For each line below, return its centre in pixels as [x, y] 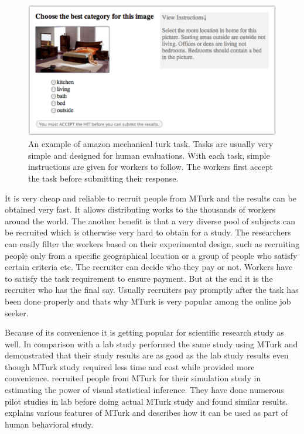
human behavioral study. [49, 424]
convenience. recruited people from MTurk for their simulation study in [133, 378]
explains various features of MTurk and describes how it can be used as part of [146, 413]
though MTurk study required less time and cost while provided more [130, 366]
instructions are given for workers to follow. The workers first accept [151, 167]
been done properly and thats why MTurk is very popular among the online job [148, 301]
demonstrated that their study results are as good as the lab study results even [147, 355]
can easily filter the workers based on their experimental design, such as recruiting [152, 243]
